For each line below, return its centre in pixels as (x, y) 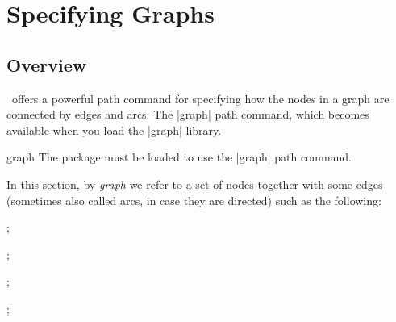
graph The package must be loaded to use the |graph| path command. (179, 157)
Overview (47, 64)
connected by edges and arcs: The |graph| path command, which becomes (188, 114)
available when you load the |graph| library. (114, 130)
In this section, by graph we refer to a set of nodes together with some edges (195, 184)
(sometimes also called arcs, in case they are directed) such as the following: (194, 200)
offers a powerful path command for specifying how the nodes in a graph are (200, 98)
